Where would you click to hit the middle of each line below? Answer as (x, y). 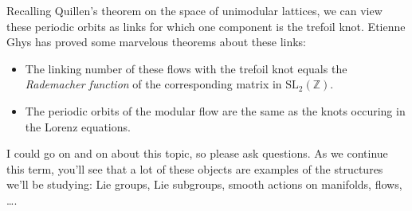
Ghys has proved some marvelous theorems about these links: (156, 42)
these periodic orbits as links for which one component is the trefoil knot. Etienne (206, 26)
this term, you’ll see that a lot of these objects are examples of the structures (195, 168)
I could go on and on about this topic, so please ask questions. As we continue (197, 153)
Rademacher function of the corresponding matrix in (153, 84)
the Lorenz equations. (78, 126)
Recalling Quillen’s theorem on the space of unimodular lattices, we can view (194, 10)
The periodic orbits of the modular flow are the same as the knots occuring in (215, 110)
